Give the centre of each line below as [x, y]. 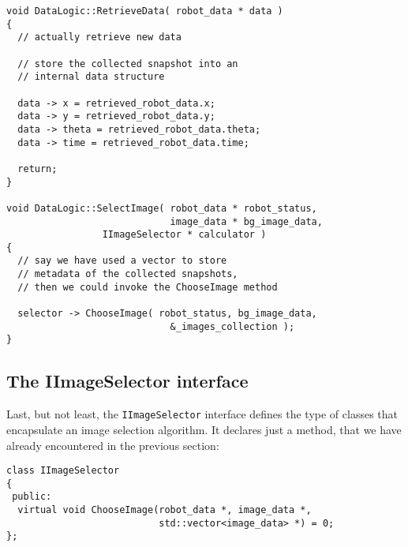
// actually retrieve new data [99, 37]
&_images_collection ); [232, 326]
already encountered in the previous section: [113, 445]
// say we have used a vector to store [122, 261]
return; [37, 169]
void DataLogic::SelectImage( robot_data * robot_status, [162, 208]
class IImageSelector [63, 471]
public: [32, 497]
